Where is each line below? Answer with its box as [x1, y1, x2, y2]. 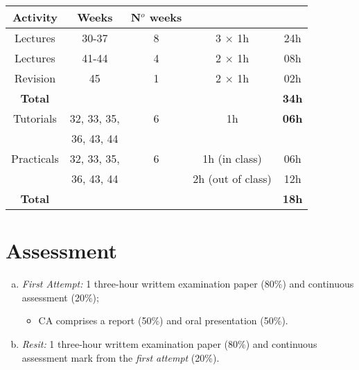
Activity [12, 9, 58, 25]
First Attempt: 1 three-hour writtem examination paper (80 [21, 276, 274, 291]
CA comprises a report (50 [38, 313, 152, 328]
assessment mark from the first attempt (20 [21, 350, 205, 364]
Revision [14, 70, 56, 86]
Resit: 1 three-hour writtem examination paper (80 [21, 336, 238, 351]
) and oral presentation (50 [159, 313, 274, 328]
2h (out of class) [193, 170, 272, 186]
